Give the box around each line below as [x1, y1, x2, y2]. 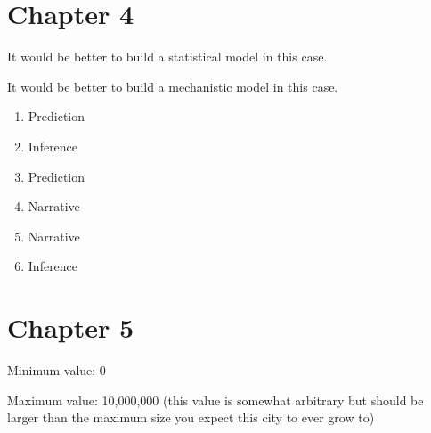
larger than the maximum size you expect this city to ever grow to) [7, 408, 375, 427]
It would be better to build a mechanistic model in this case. [7, 77, 338, 95]
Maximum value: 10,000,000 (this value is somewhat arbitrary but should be [7, 390, 424, 409]
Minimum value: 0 [7, 361, 106, 379]
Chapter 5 [7, 309, 134, 346]
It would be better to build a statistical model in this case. [7, 47, 328, 66]
